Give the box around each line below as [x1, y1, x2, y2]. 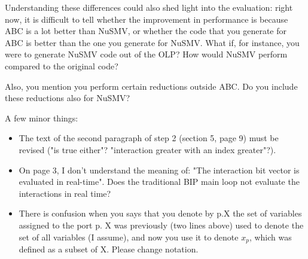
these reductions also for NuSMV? [5, 92, 130, 104]
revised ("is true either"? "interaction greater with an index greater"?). [19, 143, 276, 156]
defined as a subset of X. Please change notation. [19, 242, 199, 255]
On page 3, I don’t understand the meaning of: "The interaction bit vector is [19, 163, 300, 176]
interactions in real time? [19, 187, 111, 199]
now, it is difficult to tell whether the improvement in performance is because [5, 13, 288, 25]
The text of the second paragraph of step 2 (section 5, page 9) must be [19, 132, 279, 144]
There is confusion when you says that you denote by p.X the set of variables [19, 207, 302, 220]
